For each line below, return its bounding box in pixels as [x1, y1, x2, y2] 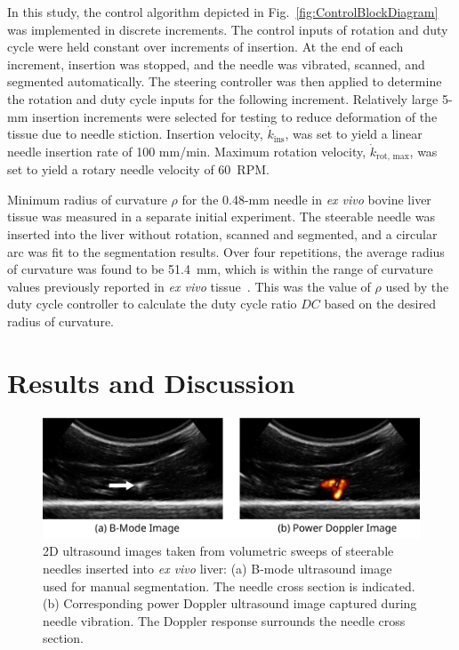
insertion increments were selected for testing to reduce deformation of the [31, 107, 438, 125]
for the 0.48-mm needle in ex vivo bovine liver [181, 189, 431, 208]
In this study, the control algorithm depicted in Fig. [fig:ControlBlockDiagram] [7, 3, 439, 20]
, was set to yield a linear [285, 124, 423, 143]
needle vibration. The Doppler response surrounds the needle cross [43, 611, 406, 630]
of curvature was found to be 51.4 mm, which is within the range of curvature [7, 260, 433, 278]
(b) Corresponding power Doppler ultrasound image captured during [43, 594, 417, 613]
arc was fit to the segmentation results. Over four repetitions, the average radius [7, 242, 445, 261]
